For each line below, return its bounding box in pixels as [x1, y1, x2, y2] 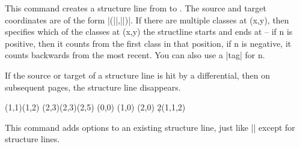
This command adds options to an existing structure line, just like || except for [5, 121, 295, 133]
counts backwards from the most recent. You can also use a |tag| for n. [5, 49, 265, 61]
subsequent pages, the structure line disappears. [5, 80, 181, 93]
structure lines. [5, 133, 60, 145]
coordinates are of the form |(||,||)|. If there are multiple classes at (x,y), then [5, 13, 289, 26]
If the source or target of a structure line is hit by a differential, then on [5, 68, 271, 81]
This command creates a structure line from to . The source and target [5, 2, 266, 14]
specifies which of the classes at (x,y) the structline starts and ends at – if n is [5, 25, 293, 38]
